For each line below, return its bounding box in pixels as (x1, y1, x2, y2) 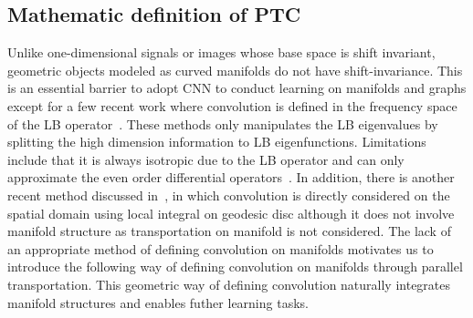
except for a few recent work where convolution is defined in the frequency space (7, 96, 457, 115)
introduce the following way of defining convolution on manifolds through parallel (7, 257, 463, 276)
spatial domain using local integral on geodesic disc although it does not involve (7, 203, 455, 222)
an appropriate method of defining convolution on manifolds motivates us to (7, 239, 434, 258)
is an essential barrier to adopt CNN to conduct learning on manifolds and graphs (7, 78, 467, 97)
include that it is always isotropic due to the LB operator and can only (7, 149, 405, 169)
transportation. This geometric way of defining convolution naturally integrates (7, 274, 451, 293)
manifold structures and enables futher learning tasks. (7, 292, 309, 312)
